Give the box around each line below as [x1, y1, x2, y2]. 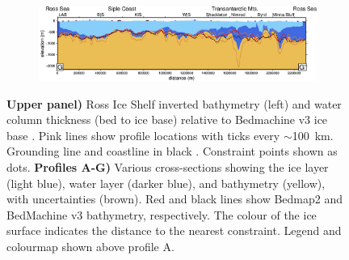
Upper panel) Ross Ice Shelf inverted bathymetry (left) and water [6, 95, 342, 112]
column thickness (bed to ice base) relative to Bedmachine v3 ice [6, 111, 328, 128]
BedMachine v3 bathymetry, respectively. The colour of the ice [6, 206, 317, 223]
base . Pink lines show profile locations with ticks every [6, 126, 280, 143]
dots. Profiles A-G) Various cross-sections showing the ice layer [6, 159, 329, 176]
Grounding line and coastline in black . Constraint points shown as [6, 143, 338, 160]
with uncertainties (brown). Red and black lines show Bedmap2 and [6, 190, 343, 207]
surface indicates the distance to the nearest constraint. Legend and [6, 222, 342, 239]
